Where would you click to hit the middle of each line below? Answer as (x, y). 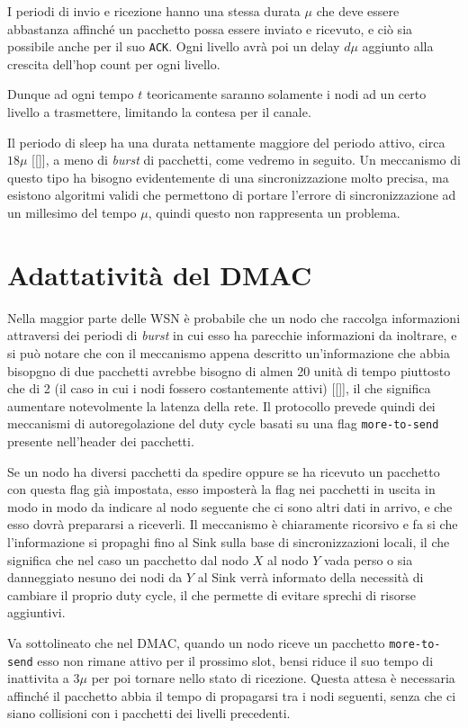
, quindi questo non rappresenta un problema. (274, 212)
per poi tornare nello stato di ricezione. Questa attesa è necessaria (273, 678)
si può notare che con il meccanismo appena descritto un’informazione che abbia (229, 352)
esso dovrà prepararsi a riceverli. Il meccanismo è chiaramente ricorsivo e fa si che (233, 524)
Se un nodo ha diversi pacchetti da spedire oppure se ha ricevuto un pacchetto (224, 471)
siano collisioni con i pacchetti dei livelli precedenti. (149, 713)
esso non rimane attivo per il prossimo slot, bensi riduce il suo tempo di (235, 660)
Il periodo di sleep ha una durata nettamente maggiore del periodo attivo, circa (226, 142)
